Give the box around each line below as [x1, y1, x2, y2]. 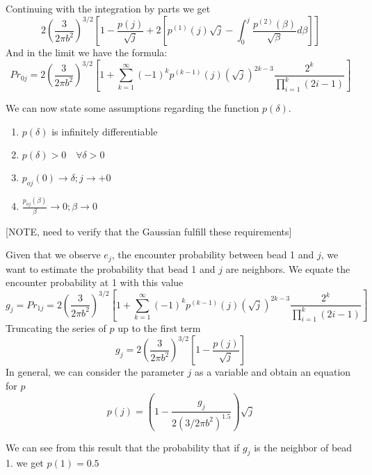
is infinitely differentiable [51, 124, 158, 138]
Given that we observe [6, 247, 101, 262]
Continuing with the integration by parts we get [6, 1, 211, 15]
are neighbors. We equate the [225, 261, 350, 276]
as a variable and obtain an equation [194, 365, 351, 379]
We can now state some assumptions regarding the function [6, 101, 259, 115]
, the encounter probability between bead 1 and [111, 247, 314, 262]
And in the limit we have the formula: [6, 45, 168, 60]
